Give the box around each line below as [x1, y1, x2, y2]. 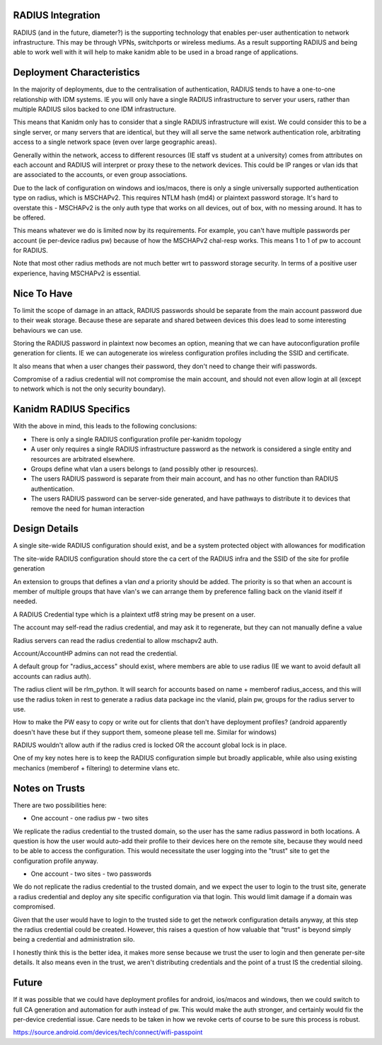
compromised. [13, 903, 56, 911]
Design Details [13, 522, 79, 535]
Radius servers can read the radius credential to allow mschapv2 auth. [13, 636, 219, 644]
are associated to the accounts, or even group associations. [13, 171, 187, 179]
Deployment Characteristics [13, 67, 141, 79]
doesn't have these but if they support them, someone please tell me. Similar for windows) [13, 728, 277, 736]
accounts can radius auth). [13, 672, 91, 680]
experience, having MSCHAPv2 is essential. [13, 269, 141, 278]
